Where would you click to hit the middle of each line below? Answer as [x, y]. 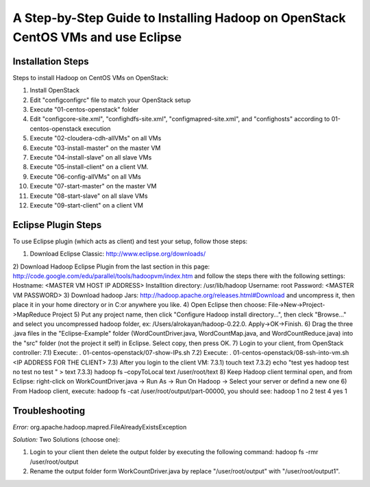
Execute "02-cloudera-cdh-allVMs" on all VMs [96, 138]
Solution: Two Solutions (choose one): [66, 439]
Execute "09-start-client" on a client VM [87, 205]
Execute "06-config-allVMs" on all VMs [86, 176]
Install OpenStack [55, 90]
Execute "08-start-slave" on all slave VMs [89, 196]
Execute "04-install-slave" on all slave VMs [91, 157]
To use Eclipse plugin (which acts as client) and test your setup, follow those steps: [130, 241]
